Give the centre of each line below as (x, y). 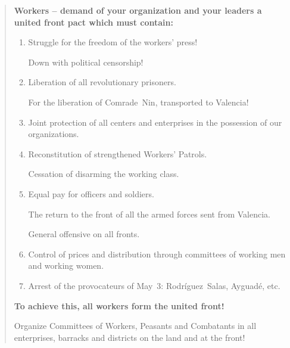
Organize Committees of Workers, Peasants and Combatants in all (135, 326)
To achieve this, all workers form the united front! (119, 305)
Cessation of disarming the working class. (104, 174)
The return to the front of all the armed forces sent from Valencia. (149, 214)
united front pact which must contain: (93, 22)
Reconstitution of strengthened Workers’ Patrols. (118, 153)
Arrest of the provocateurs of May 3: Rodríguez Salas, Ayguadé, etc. (154, 285)
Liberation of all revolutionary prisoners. (102, 82)
